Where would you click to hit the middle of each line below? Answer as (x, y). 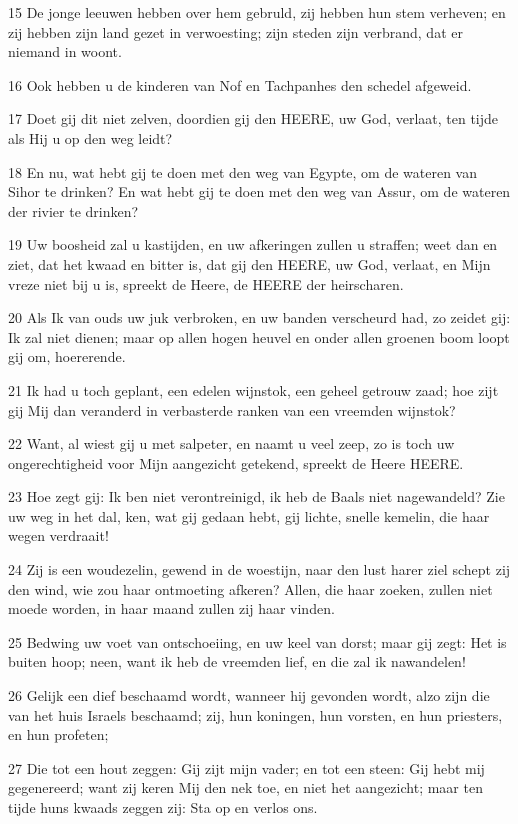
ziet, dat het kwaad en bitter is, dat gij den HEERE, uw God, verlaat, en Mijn (249, 263)
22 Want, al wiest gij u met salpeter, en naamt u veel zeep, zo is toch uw (231, 443)
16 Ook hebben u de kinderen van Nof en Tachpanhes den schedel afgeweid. (240, 84)
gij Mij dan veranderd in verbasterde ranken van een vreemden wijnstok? (232, 409)
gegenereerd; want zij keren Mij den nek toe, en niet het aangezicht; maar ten (245, 787)
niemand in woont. (65, 51)
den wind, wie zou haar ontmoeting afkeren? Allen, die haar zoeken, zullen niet (250, 588)
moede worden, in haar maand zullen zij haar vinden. (171, 608)
